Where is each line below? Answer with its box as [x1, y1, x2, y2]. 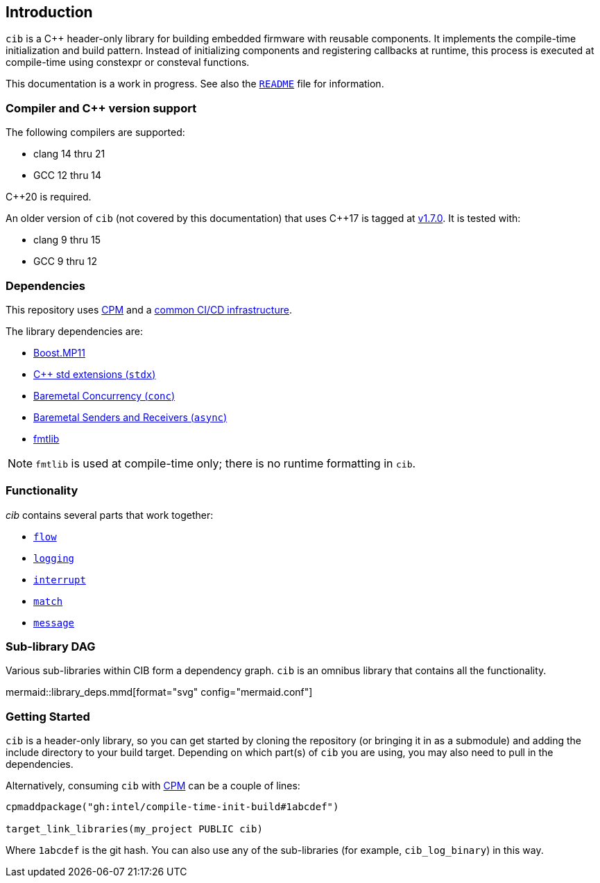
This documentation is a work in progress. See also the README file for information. [6, 78, 384, 90]
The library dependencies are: [6, 325, 143, 337]
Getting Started [6, 709, 90, 723]
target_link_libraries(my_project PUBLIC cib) [6, 823, 263, 835]
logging [33, 552, 75, 564]
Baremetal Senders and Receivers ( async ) [33, 411, 228, 423]
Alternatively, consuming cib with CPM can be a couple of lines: [6, 780, 300, 792]
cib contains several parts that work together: [6, 508, 214, 521]
